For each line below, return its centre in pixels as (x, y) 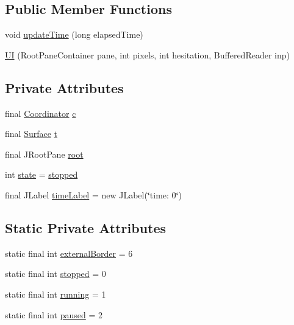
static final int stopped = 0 (56, 274)
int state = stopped (41, 174)
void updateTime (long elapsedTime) (74, 34)
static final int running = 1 (56, 294)
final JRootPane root (44, 154)
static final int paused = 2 (54, 314)
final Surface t (31, 134)
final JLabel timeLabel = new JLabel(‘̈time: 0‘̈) (93, 194)
